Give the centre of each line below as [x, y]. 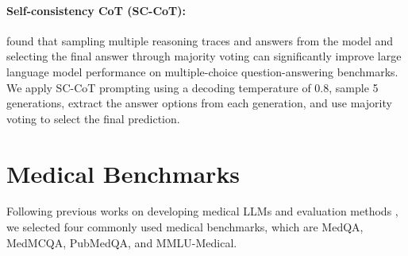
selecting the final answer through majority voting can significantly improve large [204, 56]
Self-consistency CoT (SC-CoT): [96, 10]
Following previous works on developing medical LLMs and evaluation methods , [202, 211]
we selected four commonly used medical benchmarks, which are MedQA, [185, 227]
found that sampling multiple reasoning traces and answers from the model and [200, 40]
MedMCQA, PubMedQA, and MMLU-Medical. [122, 242]
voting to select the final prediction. [93, 118]
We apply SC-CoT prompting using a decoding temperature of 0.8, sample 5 [192, 87]
